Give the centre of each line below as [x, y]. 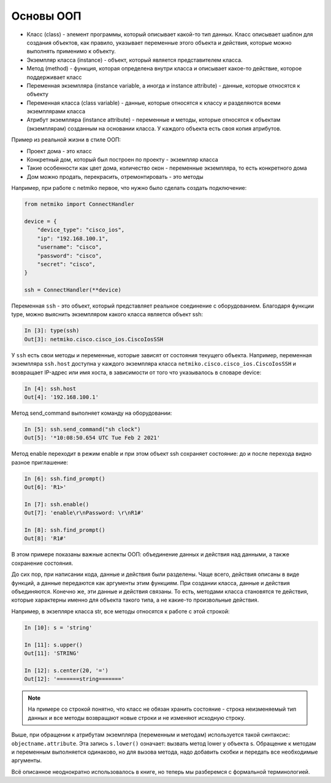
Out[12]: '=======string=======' [74, 679]
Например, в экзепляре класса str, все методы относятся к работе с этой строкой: [120, 611]
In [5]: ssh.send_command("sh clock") [82, 429]
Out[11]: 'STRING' [52, 653]
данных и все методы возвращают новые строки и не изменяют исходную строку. [136, 717]
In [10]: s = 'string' [58, 627]
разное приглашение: [40, 462]
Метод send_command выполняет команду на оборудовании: [92, 413]
